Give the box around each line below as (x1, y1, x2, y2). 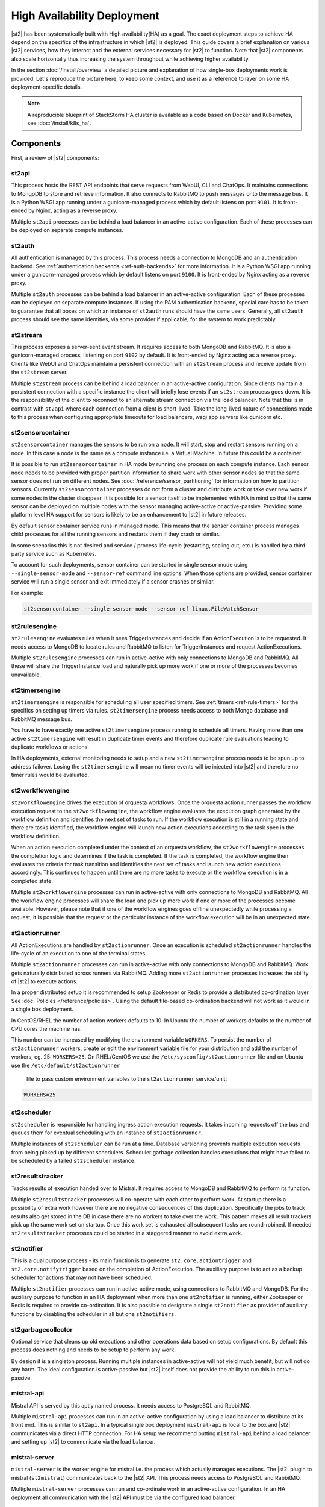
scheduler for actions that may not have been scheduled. (11, 1274, 153, 1281)
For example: (11, 589, 44, 596)
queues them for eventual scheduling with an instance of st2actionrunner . (11, 1129, 203, 1136)
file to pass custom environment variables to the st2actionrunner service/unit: (26, 1075, 227, 1082)
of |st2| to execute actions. (11, 978, 78, 985)
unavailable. (11, 671, 42, 678)
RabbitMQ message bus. (11, 715, 72, 723)
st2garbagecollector (11, 1325, 73, 1333)
